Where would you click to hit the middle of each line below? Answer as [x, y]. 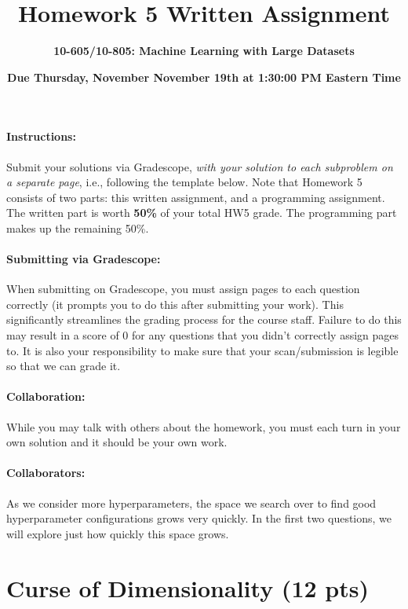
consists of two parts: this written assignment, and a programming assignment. [196, 197]
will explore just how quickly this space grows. [118, 533]
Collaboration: [46, 396]
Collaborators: [46, 473]
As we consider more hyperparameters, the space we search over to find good [191, 503]
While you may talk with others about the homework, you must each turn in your [204, 426]
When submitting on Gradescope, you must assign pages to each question [183, 289]
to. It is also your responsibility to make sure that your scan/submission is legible [202, 350]
